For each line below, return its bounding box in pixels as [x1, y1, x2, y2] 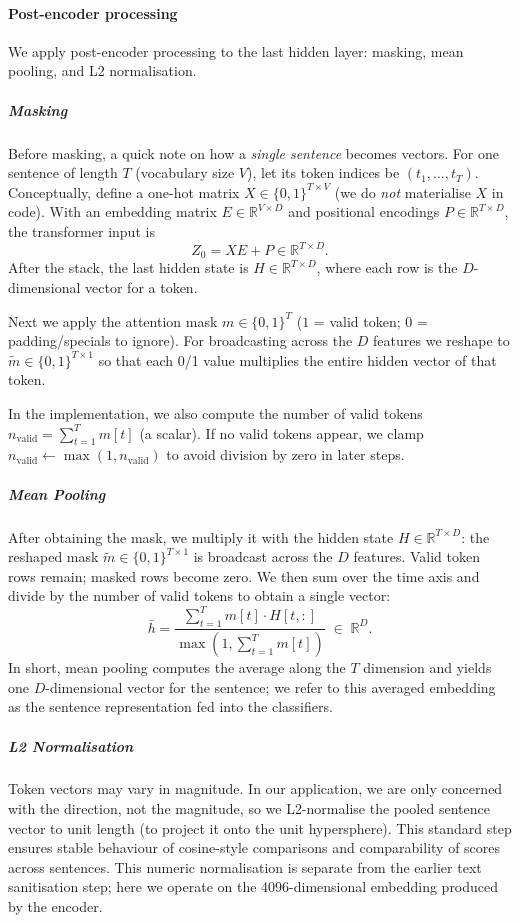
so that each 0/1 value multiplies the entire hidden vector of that [98, 349, 497, 370]
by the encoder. [8, 896, 103, 917]
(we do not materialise [334, 181, 471, 202]
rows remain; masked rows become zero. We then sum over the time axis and [8, 565, 480, 586]
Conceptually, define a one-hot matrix [8, 181, 240, 202]
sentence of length [8, 162, 118, 183]
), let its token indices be [247, 162, 400, 183]
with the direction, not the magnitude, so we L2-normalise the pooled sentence [8, 798, 490, 819]
